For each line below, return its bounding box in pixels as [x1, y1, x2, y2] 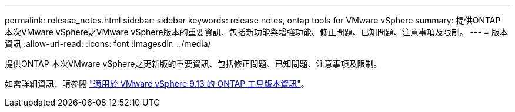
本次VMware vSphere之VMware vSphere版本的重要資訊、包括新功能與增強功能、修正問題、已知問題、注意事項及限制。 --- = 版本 [5, 27, 509, 37]
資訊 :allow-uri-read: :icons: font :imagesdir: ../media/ [5, 39, 211, 49]
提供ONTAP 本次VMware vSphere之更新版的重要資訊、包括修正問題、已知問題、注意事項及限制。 [5, 59, 382, 69]
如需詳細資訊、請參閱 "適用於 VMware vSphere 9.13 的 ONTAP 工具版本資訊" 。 [5, 79, 309, 89]
